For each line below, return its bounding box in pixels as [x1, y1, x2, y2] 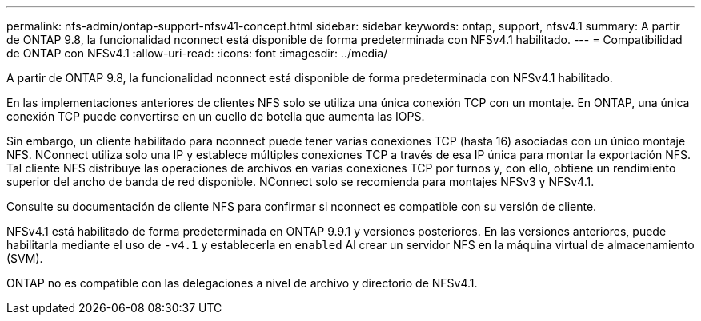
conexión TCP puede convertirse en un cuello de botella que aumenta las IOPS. [6, 109, 425, 123]
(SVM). [6, 252, 43, 265]
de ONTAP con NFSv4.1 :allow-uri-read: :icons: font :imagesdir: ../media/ [6, 46, 388, 60]
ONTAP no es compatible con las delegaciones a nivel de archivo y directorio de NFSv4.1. [6, 276, 478, 290]
